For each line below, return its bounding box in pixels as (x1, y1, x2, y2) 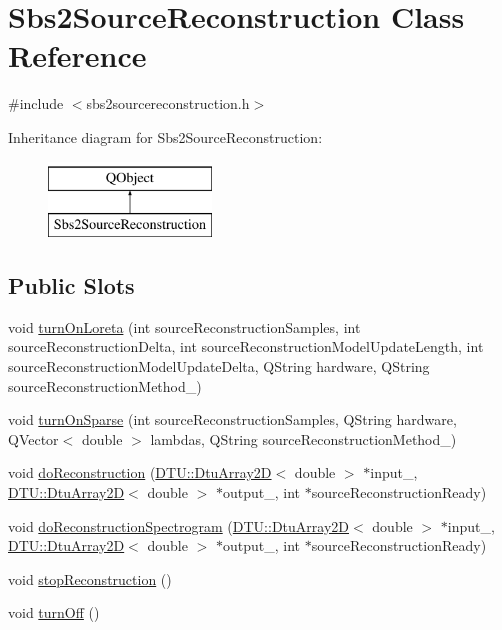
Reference (8, 35, 147, 76)
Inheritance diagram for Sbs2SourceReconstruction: (8, 126, 323, 147)
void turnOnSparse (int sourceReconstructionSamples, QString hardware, (8, 409, 457, 430)
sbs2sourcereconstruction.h (86, 93, 250, 114)
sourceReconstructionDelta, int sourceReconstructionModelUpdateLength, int (8, 336, 484, 357)
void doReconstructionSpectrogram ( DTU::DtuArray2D (8, 515, 349, 536)
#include (8, 93, 64, 114)
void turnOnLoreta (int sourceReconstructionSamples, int (8, 316, 361, 337)
